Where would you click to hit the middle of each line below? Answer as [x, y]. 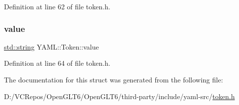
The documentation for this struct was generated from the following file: [114, 79]
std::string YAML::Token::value [51, 46]
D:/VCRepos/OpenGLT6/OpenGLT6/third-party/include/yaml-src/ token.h [119, 96]
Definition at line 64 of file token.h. [57, 63]
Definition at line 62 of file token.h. [57, 6]
